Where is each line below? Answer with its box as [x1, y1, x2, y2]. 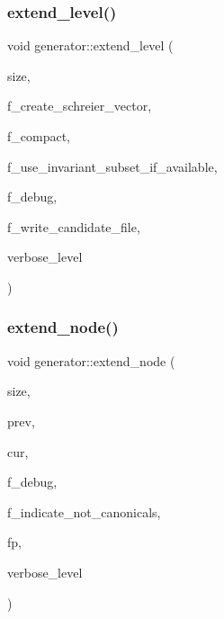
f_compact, [7, 127, 70, 145]
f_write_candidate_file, [7, 217, 140, 236]
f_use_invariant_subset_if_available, [7, 157, 218, 175]
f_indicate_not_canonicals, [7, 502, 161, 521]
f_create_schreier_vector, [7, 96, 152, 115]
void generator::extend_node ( [7, 351, 175, 370]
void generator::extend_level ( [7, 36, 174, 55]
